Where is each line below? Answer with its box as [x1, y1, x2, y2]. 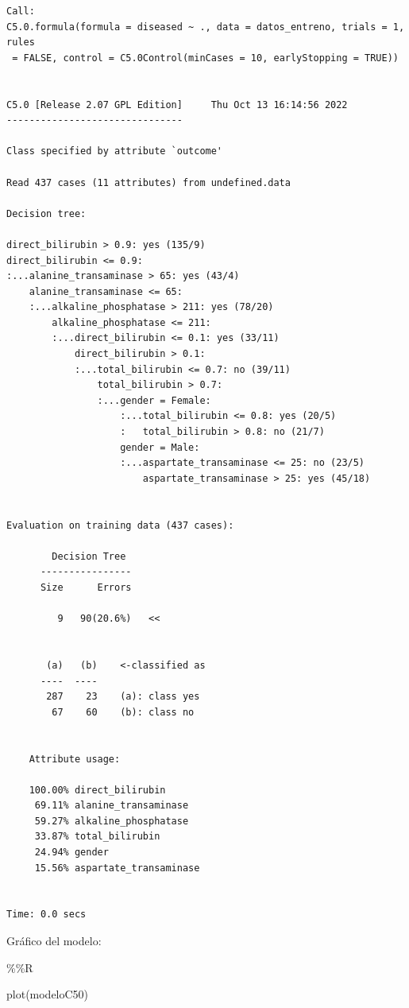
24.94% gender [34, 847, 109, 859]
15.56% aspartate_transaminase [34, 862, 200, 874]
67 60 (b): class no [52, 706, 195, 718]
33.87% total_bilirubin [34, 831, 160, 843]
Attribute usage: [29, 753, 121, 765]
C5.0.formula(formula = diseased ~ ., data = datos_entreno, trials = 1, [6, 21, 405, 33]
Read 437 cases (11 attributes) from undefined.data [6, 176, 291, 188]
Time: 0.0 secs [6, 909, 87, 921]
